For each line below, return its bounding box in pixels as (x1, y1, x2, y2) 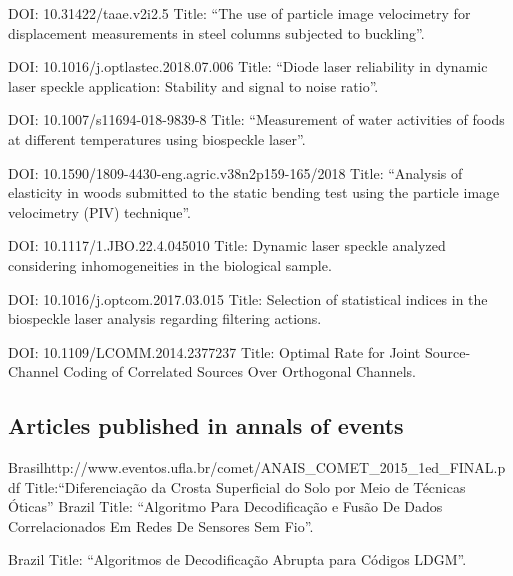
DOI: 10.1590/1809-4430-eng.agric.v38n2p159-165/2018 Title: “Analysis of (8, 162, 463, 183)
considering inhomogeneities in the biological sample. (8, 254, 332, 275)
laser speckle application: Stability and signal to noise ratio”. (8, 75, 379, 96)
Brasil (8, 457, 44, 478)
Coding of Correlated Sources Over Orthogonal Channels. (63, 361, 416, 382)
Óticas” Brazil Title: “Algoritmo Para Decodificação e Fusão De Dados (8, 496, 443, 517)
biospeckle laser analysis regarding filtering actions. (8, 308, 322, 329)
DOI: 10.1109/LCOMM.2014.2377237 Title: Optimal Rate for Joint (8, 341, 421, 362)
